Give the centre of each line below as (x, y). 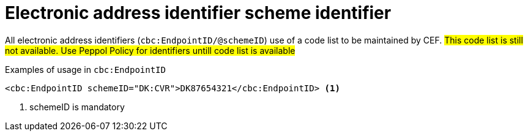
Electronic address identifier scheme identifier (198, 13)
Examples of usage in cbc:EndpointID (85, 69)
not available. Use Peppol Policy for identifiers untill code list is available (150, 50)
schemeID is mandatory (77, 107)
